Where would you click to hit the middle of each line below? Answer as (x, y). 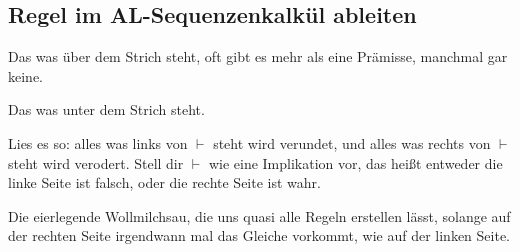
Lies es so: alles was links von (98, 142)
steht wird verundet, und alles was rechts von (352, 142)
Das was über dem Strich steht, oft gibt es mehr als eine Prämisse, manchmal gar (258, 56)
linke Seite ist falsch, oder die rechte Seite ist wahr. (164, 182)
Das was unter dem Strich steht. (106, 109)
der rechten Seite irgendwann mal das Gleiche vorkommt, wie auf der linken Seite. (259, 235)
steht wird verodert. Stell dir (96, 162)
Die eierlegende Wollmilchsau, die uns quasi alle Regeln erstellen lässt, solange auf (259, 215)
